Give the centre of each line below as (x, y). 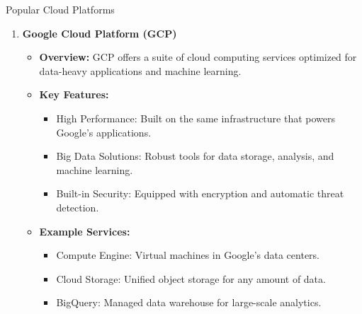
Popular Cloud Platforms (60, 9)
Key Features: (74, 94)
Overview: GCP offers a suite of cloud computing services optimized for (198, 57)
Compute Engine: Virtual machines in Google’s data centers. (188, 255)
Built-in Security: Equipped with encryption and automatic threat (200, 193)
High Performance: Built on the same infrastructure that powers (196, 118)
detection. (78, 207)
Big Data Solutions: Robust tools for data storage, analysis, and (195, 156)
